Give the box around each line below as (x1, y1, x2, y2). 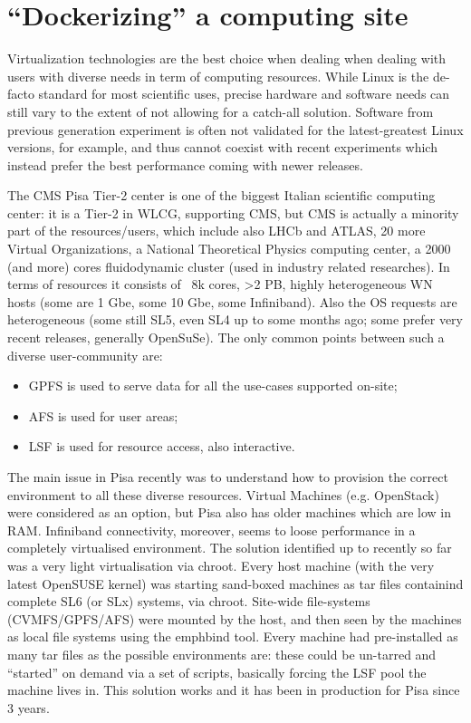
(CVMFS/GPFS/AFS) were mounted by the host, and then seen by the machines (7, 609, 462, 628)
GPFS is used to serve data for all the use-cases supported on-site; (28, 376, 398, 395)
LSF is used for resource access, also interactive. (28, 437, 295, 456)
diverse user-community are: (7, 345, 163, 364)
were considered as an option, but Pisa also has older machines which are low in (7, 503, 451, 522)
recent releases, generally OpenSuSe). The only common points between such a (7, 328, 445, 347)
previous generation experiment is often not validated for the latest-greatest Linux (7, 120, 464, 139)
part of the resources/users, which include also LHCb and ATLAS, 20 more (7, 221, 426, 240)
